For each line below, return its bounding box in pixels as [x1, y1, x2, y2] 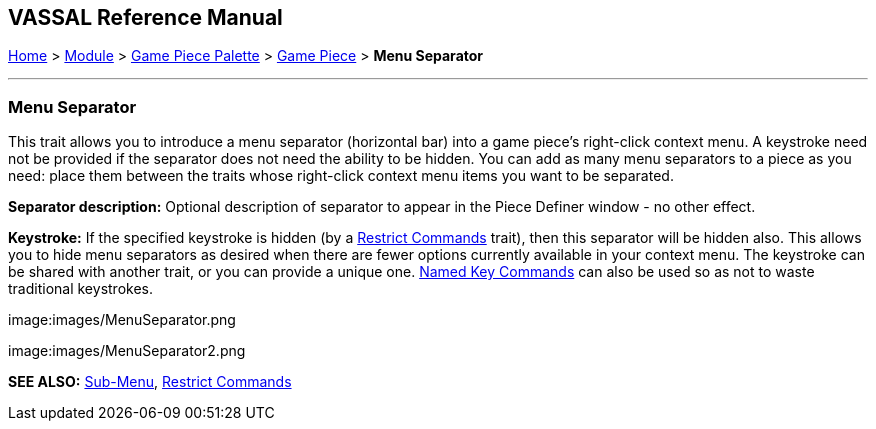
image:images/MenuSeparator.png [8, 311, 236, 329]
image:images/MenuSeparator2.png [8, 342, 246, 360]
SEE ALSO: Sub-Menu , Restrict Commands [8, 373, 292, 391]
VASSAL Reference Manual [8, 5, 283, 30]
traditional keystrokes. [8, 280, 153, 298]
